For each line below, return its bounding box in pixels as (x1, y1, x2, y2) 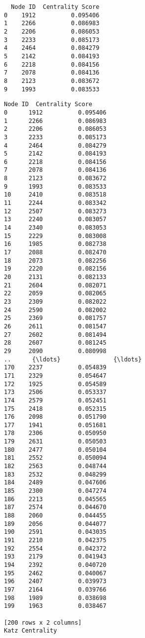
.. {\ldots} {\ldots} (4, 356, 142, 363)
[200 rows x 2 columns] (4, 619, 82, 626)
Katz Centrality (4, 627, 57, 635)
